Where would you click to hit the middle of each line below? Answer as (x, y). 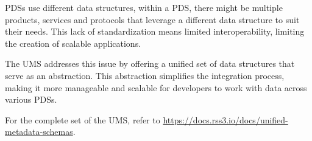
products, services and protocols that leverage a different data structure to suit (152, 19)
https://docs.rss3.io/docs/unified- (225, 119)
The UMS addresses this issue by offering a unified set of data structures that (150, 64)
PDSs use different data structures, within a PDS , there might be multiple (144, 7)
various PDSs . (31, 99)
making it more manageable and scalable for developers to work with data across (156, 87)
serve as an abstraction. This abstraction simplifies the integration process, (145, 75)
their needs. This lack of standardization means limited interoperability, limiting (155, 31)
